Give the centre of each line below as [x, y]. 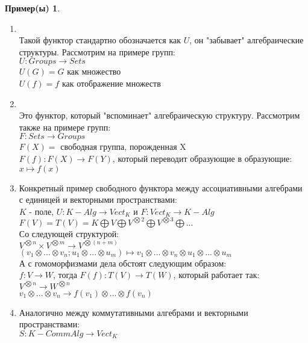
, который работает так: [216, 275]
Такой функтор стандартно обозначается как [100, 40]
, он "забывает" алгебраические [247, 40]
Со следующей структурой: [69, 233]
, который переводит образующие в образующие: [202, 158]
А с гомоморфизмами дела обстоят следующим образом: [123, 263]
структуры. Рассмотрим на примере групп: [97, 51]
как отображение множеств [111, 83]
